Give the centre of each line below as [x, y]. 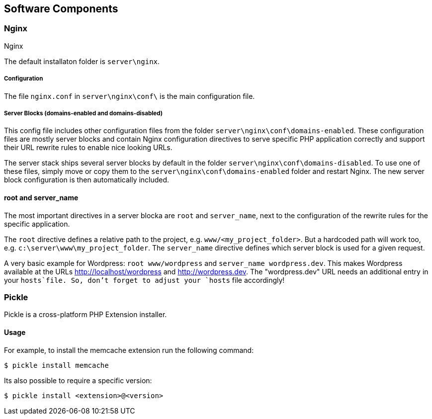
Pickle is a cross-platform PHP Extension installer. [86, 315]
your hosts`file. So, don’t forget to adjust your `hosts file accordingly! [144, 280]
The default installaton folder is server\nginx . [82, 61]
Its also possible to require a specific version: [78, 380]
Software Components [61, 9]
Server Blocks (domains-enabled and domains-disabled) [84, 113]
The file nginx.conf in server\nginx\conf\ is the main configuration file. [130, 96]
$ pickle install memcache [56, 365]
